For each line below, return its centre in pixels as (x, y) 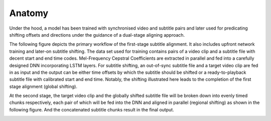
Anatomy (29, 13)
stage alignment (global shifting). (43, 86)
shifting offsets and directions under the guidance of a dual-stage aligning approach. (97, 35)
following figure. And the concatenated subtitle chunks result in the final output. (92, 109)
